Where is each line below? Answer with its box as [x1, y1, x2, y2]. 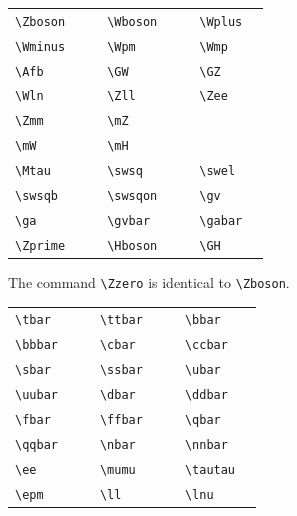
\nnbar [184, 438, 228, 452]
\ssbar [99, 363, 143, 378]
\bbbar [15, 338, 58, 353]
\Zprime [15, 238, 66, 253]
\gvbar [107, 214, 151, 228]
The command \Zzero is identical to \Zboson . [8, 272, 290, 293]
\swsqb [15, 189, 58, 204]
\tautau [184, 462, 236, 477]
